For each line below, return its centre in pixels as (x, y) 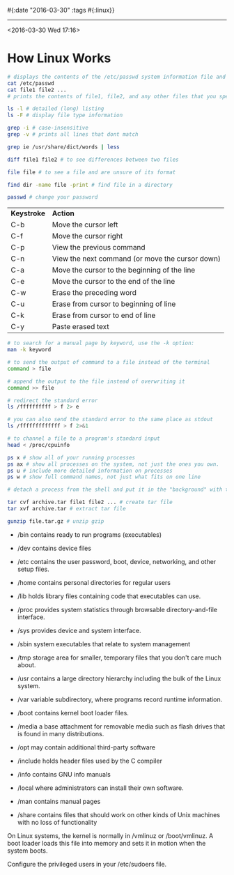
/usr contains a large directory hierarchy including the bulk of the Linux (119, 678)
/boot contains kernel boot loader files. (73, 713)
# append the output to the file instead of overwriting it (96, 381)
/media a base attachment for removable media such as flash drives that (121, 726)
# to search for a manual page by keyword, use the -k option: (101, 343)
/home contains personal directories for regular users (94, 582)
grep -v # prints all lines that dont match (73, 135)
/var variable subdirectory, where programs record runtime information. (120, 699)
